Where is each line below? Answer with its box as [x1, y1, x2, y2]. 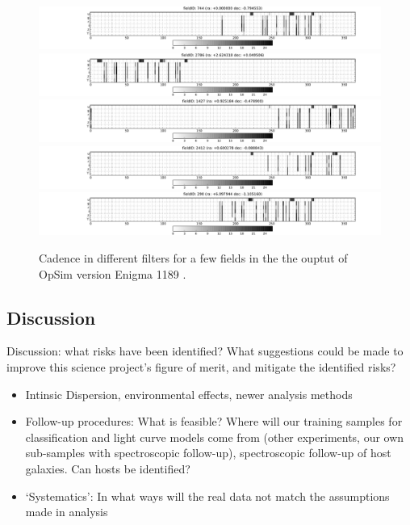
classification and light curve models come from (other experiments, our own [25, 428, 404, 445]
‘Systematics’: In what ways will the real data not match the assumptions [25, 487, 390, 504]
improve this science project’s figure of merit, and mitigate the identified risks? [6, 358, 396, 375]
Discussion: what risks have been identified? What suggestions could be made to [6, 342, 404, 359]
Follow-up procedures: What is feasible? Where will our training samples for [25, 413, 403, 430]
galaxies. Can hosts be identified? [25, 460, 190, 477]
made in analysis [25, 503, 108, 520]
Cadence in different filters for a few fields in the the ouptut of [39, 249, 348, 266]
